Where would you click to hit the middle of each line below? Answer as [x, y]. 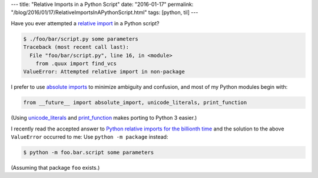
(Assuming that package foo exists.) [55, 168]
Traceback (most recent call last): [76, 47]
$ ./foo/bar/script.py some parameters [81, 39]
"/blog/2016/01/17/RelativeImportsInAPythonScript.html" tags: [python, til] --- [105, 12]
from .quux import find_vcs [76, 63]
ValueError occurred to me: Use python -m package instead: [90, 137]
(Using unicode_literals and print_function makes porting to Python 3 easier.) [104, 118]
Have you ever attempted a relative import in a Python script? [85, 23]
